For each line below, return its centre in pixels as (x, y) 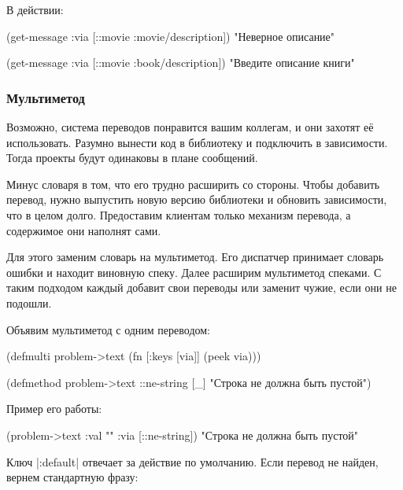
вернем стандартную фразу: (72, 477)
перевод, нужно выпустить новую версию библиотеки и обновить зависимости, (197, 199)
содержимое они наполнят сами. (84, 230)
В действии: (35, 9)
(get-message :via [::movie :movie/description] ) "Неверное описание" (171, 36)
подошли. (29, 302)
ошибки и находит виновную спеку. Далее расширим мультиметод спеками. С (194, 272)
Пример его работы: (54, 409)
